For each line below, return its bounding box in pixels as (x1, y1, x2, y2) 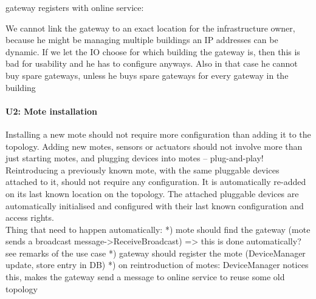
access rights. (5, 211, 54, 224)
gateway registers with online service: (5, 1, 144, 13)
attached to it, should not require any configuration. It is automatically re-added (5, 175, 306, 188)
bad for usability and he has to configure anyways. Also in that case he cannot (5, 57, 298, 70)
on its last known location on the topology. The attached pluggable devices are (5, 187, 299, 200)
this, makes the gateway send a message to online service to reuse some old (5, 270, 285, 283)
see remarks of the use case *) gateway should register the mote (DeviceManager (5, 246, 306, 259)
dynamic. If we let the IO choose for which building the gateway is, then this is (5, 45, 300, 58)
